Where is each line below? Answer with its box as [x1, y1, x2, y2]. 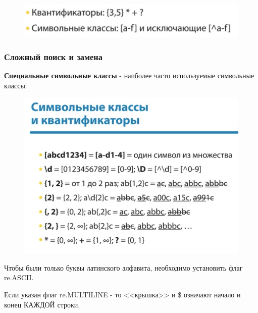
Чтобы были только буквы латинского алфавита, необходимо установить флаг [4, 262, 243, 273]
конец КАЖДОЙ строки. [4, 299, 80, 309]
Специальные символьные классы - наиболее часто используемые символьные [4, 70, 254, 81]
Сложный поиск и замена [4, 50, 102, 63]
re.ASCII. [4, 272, 34, 283]
